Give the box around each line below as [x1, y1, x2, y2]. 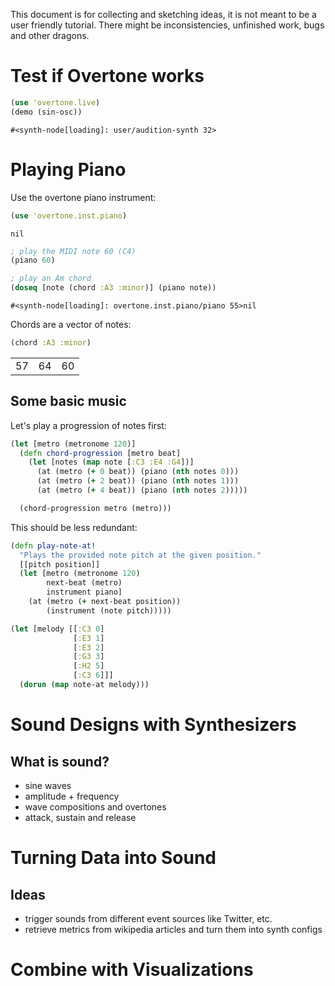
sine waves [24, 779, 72, 791]
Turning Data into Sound [10, 847, 217, 869]
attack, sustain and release [24, 811, 137, 823]
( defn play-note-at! [10, 540, 97, 551]
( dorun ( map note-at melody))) [19, 680, 150, 690]
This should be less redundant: [10, 521, 138, 533]
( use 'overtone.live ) [10, 97, 101, 108]
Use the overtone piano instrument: [10, 191, 157, 203]
